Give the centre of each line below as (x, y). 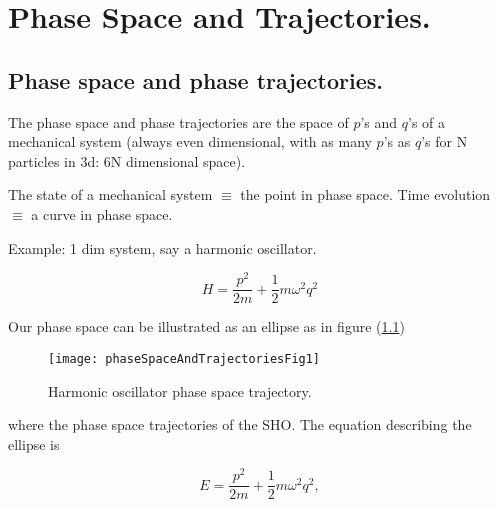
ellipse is (34, 443)
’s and (379, 121)
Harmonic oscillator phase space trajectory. (180, 390)
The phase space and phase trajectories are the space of (178, 121)
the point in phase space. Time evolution (365, 194)
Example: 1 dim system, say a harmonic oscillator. (162, 247)
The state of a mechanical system (110, 194)
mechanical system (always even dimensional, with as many (190, 141)
